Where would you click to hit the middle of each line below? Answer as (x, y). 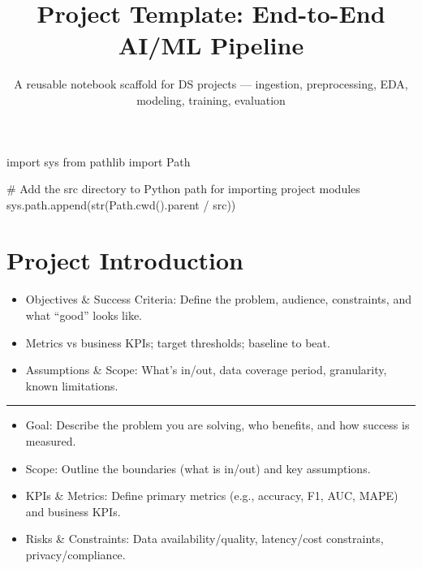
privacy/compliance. (75, 554)
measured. (51, 440)
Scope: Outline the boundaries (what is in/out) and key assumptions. (198, 468)
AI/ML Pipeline (211, 45)
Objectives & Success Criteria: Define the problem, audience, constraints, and (218, 299)
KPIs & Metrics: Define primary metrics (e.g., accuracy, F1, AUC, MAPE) (212, 496)
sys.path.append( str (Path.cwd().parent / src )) (121, 204)
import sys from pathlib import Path (99, 161)
